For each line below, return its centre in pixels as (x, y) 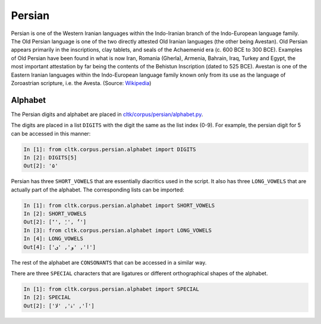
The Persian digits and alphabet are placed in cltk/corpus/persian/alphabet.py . (107, 114)
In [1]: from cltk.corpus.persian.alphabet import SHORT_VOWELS (119, 205)
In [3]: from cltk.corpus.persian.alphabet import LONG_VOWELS (118, 230)
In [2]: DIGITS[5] (50, 157)
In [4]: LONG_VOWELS (53, 239)
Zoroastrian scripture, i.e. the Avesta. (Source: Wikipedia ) (81, 83)
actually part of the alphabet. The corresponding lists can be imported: (97, 190)
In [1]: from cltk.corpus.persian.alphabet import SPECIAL (111, 289)
